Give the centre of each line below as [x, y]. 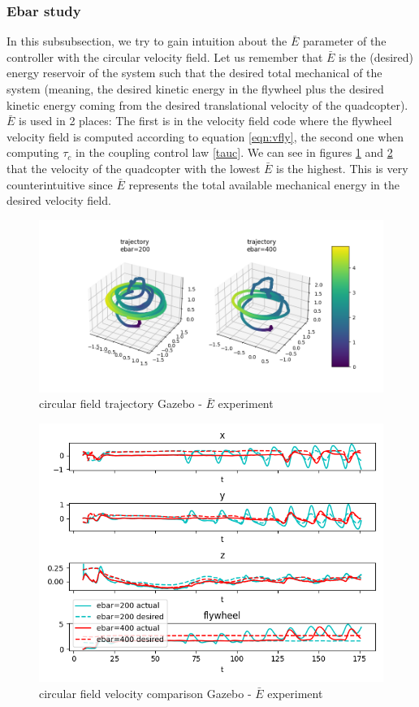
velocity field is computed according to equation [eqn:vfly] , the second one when [205, 136]
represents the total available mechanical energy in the [264, 184]
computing [33, 152]
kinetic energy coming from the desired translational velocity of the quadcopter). [207, 104]
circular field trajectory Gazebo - [121, 403]
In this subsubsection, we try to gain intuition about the [147, 41]
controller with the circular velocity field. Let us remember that [165, 56]
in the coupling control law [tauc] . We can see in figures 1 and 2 [234, 152]
